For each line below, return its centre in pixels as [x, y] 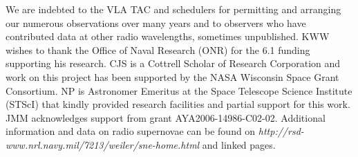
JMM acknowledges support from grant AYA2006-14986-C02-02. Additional [166, 117]
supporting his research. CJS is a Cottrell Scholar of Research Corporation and [173, 63]
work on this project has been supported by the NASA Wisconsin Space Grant [172, 76]
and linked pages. [239, 144]
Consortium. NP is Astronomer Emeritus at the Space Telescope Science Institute [179, 90]
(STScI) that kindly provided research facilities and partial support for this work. [178, 104]
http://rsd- [281, 131]
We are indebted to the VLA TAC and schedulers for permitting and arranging [173, 9]
